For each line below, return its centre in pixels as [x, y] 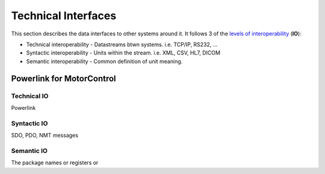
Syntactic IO [29, 123]
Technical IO [30, 96]
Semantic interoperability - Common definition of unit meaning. [104, 61]
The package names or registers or [55, 163]
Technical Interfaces [64, 16]
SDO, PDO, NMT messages [45, 136]
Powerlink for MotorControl [64, 78]
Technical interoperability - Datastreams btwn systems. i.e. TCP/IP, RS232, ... [122, 44]
